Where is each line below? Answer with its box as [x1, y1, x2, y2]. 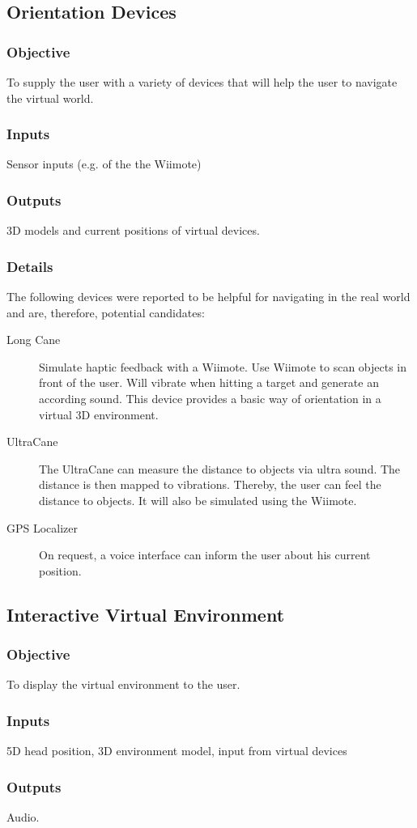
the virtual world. [6, 89, 94, 106]
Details [6, 256, 53, 276]
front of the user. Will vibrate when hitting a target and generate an [39, 374, 379, 391]
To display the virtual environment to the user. [6, 676, 240, 693]
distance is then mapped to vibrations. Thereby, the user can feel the [39, 476, 381, 493]
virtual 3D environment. [39, 406, 159, 422]
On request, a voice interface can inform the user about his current [39, 546, 371, 563]
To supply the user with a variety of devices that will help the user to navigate [6, 74, 398, 90]
